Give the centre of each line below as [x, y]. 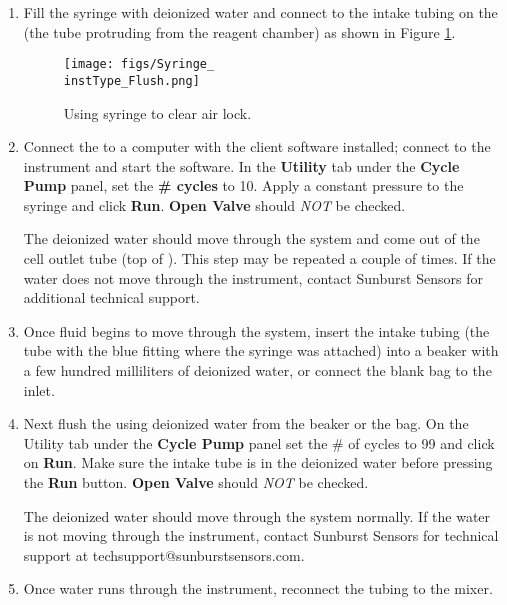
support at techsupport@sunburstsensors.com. [164, 554]
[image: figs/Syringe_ [139, 64]
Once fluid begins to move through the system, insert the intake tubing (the [256, 330]
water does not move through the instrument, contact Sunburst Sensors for [253, 277]
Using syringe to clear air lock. [157, 112]
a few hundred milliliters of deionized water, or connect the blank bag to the [257, 370]
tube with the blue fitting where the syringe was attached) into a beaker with [261, 350]
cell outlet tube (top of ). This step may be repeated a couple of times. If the [259, 258]
